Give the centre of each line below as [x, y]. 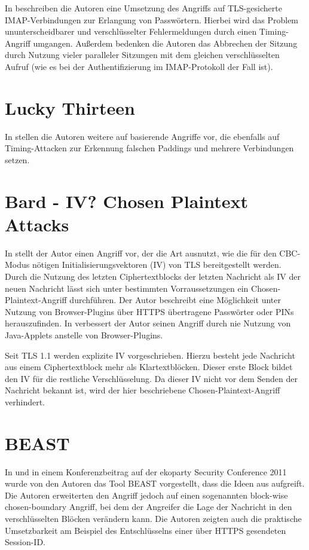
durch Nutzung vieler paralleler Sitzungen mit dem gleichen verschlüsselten [142, 55]
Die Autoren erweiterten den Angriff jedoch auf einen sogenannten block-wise [146, 495]
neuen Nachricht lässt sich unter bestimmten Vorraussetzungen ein [127, 288]
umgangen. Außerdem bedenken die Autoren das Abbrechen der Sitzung [165, 43]
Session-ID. [25, 542]
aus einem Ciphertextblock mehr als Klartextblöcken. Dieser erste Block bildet [149, 367]
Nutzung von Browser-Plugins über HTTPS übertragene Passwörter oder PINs [149, 311]
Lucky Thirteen [70, 107]
